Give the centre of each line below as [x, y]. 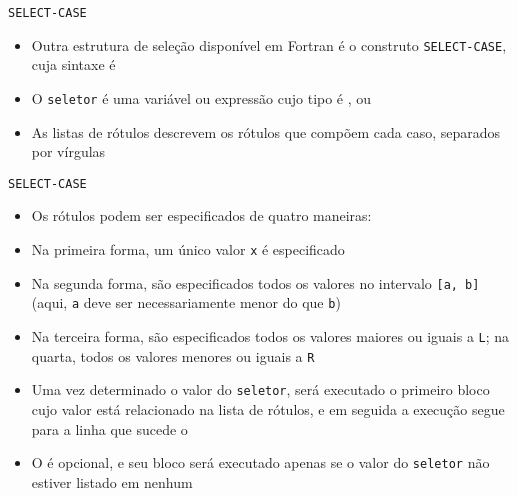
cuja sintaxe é [73, 64]
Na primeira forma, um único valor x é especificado [188, 249]
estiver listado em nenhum [112, 481]
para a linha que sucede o [109, 428]
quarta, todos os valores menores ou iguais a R [173, 355]
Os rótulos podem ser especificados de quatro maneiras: [201, 215]
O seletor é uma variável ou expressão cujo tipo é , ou [201, 97]
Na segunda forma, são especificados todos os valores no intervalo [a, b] [255, 282]
